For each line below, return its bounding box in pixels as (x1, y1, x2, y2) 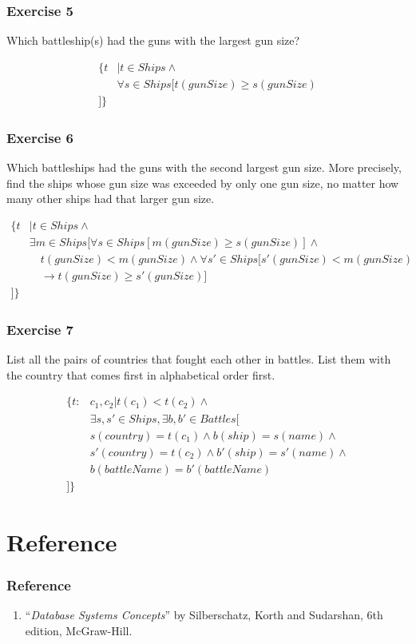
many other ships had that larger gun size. (6, 190, 215, 207)
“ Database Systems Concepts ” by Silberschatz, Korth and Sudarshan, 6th (25, 606, 383, 623)
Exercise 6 (6, 127, 73, 147)
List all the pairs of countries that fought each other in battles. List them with (6, 351, 391, 368)
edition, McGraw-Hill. (25, 622, 133, 638)
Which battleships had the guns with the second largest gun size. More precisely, (6, 159, 402, 176)
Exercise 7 (6, 319, 73, 339)
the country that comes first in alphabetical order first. (6, 366, 275, 383)
